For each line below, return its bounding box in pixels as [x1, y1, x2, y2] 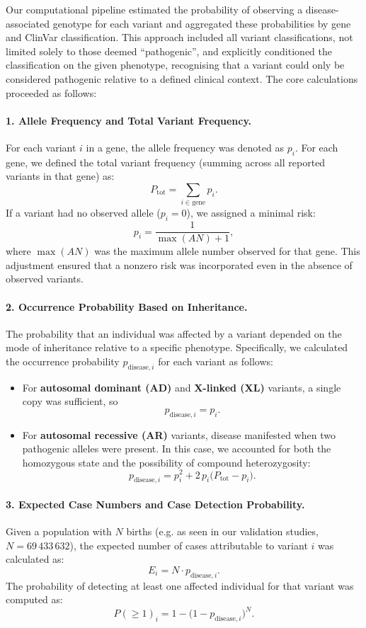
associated [6, 16, 50, 30]
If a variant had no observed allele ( [6, 205, 161, 220]
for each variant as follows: [158, 353, 273, 368]
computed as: [6, 592, 63, 607]
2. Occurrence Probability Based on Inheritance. [6, 299, 248, 314]
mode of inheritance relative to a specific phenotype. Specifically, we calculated [6, 340, 348, 355]
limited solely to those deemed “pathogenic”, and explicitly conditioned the [6, 43, 332, 58]
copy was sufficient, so [22, 394, 118, 409]
